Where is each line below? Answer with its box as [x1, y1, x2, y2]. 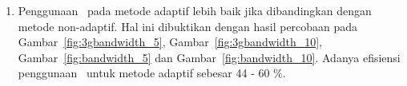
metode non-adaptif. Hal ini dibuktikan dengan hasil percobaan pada [18, 18, 358, 34]
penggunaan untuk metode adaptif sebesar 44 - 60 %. [18, 64, 286, 81]
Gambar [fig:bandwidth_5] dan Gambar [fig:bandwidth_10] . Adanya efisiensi [18, 49, 401, 65]
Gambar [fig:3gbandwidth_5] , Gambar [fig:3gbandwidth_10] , [18, 33, 322, 50]
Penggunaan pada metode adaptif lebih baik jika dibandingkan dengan [18, 2, 372, 18]
